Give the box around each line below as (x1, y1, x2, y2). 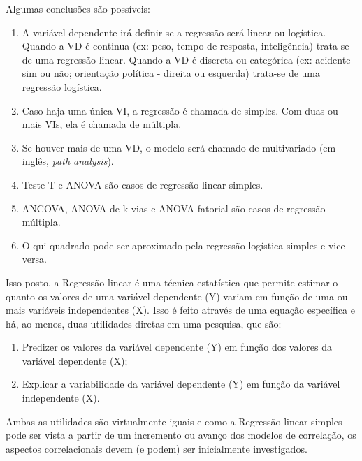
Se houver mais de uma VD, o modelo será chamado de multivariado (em (22, 140, 336, 154)
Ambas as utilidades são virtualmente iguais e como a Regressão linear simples (6, 414, 342, 428)
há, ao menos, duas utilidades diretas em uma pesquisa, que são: (6, 316, 282, 330)
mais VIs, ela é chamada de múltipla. (22, 117, 182, 131)
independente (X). (22, 390, 100, 405)
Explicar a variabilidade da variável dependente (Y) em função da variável (22, 376, 340, 391)
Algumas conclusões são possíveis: (6, 1, 151, 15)
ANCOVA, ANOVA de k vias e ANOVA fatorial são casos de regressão (22, 200, 326, 215)
